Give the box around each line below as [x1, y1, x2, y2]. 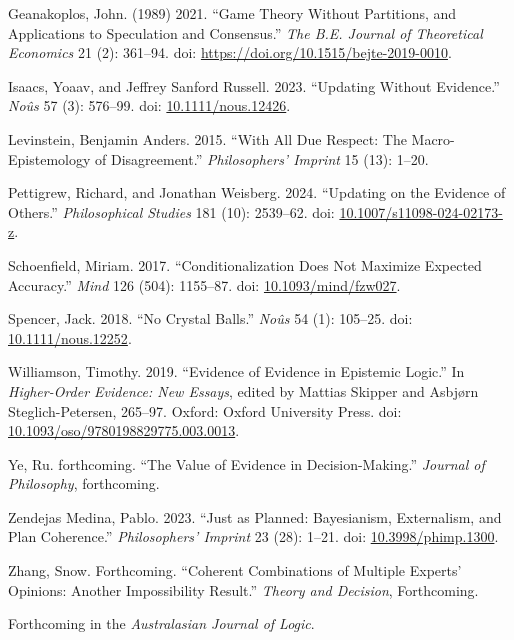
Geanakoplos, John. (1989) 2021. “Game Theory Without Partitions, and [8, 3, 457, 23]
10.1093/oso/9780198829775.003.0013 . [8, 420, 240, 441]
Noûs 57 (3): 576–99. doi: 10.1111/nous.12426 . [8, 95, 291, 116]
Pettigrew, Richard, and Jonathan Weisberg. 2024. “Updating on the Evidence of [8, 182, 506, 203]
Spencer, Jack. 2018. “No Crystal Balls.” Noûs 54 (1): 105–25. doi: [8, 308, 413, 329]
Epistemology [8, 148, 91, 169]
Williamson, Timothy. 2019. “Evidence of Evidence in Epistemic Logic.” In [8, 361, 465, 382]
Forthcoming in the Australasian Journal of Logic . [8, 613, 315, 634]
